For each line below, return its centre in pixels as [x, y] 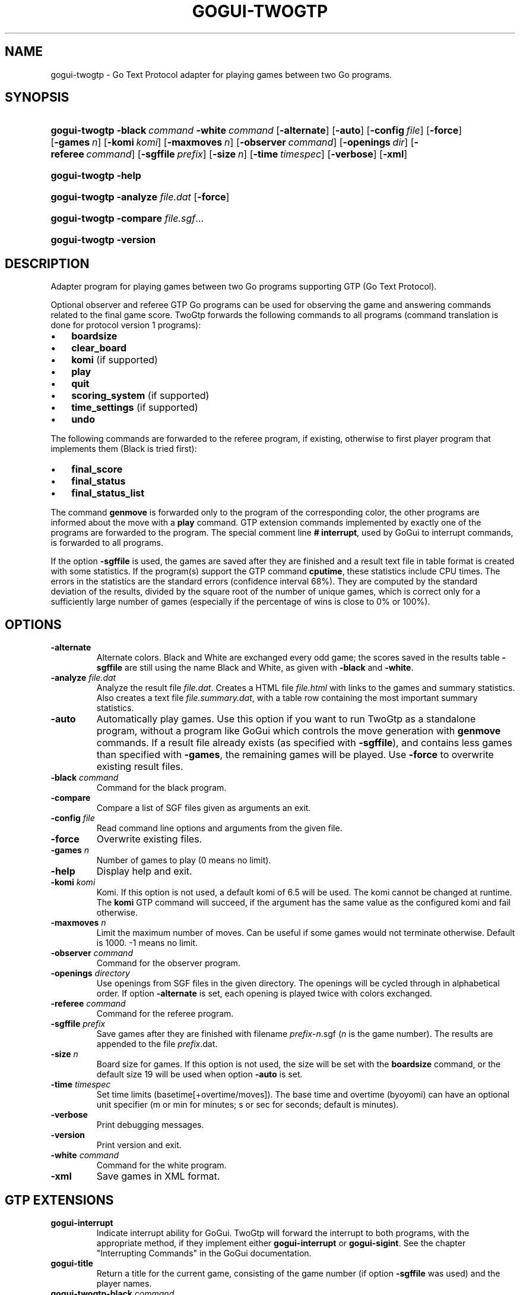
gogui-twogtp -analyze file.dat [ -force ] [140, 197]
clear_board [99, 348]
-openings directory [90, 973]
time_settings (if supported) [135, 408]
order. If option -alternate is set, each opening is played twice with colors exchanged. [264, 994]
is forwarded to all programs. [107, 543]
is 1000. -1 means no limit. [147, 943]
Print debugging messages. [150, 1125]
